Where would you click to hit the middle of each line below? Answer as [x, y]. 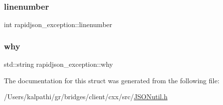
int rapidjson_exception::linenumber [58, 24]
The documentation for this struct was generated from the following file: [112, 80]
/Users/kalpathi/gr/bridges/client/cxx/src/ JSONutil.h [86, 97]
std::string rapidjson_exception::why [58, 64]
